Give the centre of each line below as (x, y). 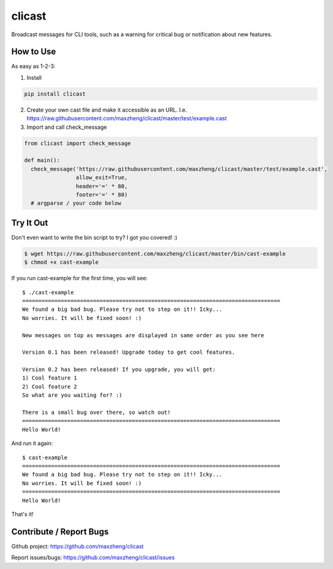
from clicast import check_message (77, 143)
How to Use (34, 52)
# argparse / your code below (76, 203)
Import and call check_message (67, 127)
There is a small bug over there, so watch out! (96, 413)
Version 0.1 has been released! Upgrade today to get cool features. (129, 352)
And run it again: (32, 443)
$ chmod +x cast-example (62, 262)
